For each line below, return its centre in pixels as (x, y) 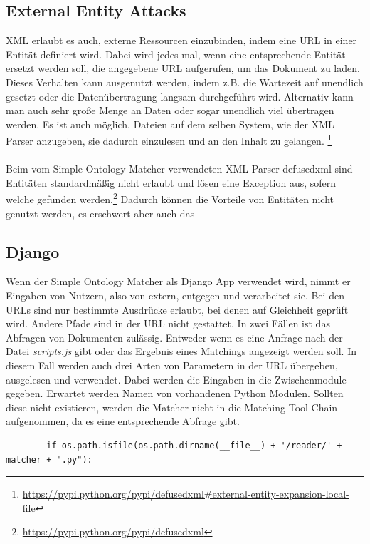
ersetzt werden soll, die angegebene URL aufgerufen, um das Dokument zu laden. (183, 68)
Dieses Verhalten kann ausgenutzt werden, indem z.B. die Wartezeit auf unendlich (185, 82)
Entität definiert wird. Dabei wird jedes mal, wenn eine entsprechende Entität (176, 54)
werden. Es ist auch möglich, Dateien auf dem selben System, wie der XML (170, 124)
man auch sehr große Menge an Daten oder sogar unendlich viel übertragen (170, 110)
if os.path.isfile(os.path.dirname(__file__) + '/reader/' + (194, 445)
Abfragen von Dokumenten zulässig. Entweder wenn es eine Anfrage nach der (174, 337)
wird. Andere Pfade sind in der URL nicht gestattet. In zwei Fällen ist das (168, 323)
